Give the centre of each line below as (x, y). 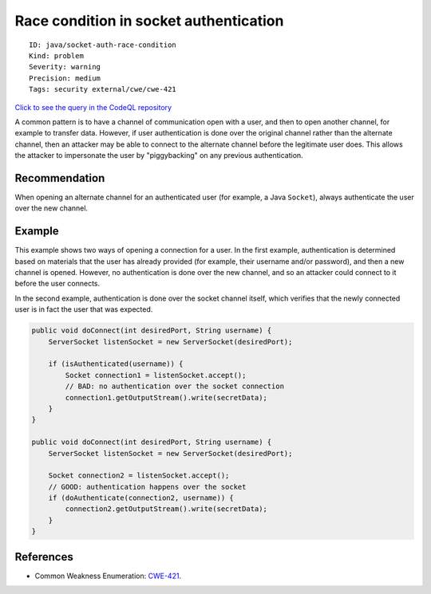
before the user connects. (57, 284)
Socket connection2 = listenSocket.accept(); (139, 476)
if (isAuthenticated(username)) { (116, 364)
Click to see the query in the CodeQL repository (93, 107)
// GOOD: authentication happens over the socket (147, 487)
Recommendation (60, 178)
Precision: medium (65, 78)
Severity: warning (65, 67)
